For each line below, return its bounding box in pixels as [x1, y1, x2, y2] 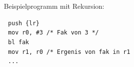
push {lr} [8, 19, 40, 27]
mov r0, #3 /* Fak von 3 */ [8, 29, 99, 36]
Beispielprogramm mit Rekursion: [4, 1, 104, 11]
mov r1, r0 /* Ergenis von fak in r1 [8, 48, 131, 55]
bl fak [8, 38, 29, 46]
